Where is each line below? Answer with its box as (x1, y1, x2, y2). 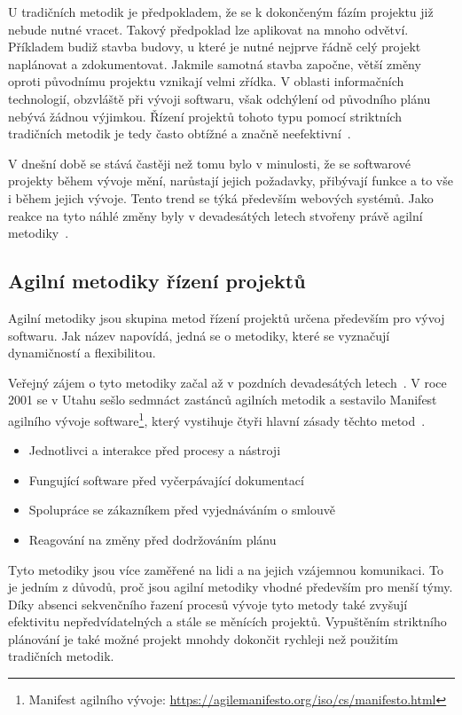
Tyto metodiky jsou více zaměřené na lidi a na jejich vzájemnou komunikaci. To (8, 560, 443, 578)
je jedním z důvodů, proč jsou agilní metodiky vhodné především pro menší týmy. (8, 577, 453, 596)
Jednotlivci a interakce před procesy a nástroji (28, 441, 281, 460)
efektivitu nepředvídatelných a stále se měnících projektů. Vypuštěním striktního (8, 612, 447, 631)
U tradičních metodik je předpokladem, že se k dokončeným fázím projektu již (8, 3, 434, 20)
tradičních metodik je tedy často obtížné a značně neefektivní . (8, 124, 351, 143)
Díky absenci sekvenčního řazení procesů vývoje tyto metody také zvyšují (8, 594, 408, 613)
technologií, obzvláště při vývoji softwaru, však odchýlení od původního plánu (8, 89, 431, 107)
